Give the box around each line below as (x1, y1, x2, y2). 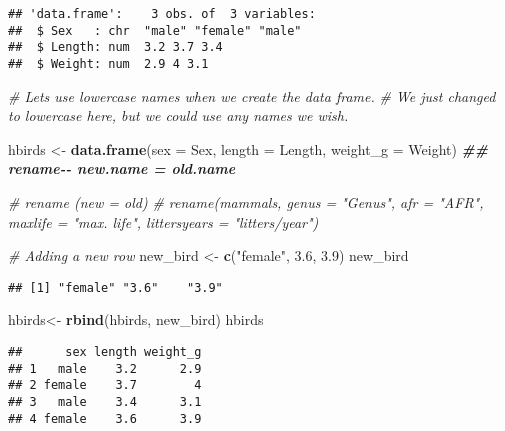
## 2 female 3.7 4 (8, 378, 202, 393)
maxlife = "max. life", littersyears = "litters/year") (8, 211, 319, 232)
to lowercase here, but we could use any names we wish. (8, 105, 349, 126)
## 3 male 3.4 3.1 (8, 395, 202, 409)
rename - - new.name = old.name (8, 158, 236, 179)
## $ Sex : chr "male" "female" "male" (8, 23, 302, 38)
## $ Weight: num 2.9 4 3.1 (8, 56, 209, 71)
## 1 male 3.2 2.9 (8, 361, 202, 376)
